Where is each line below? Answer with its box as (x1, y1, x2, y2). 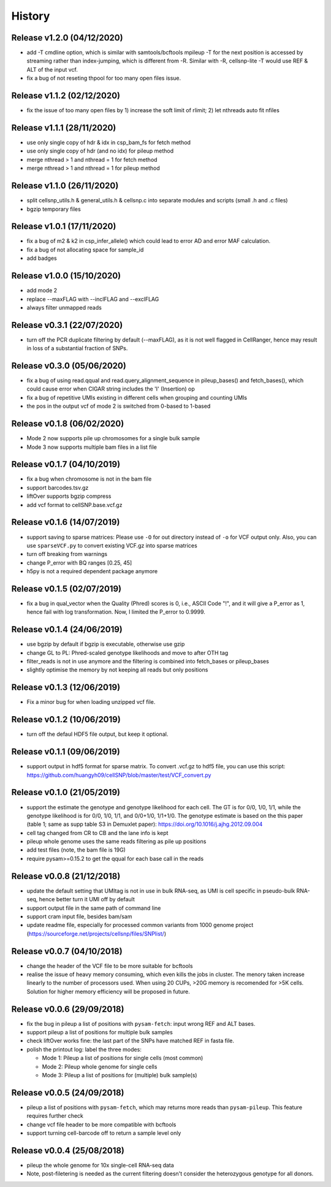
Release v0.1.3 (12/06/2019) (11, 682, 121, 693)
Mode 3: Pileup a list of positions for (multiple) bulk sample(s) (42, 1072, 197, 1079)
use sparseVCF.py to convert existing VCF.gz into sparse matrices (26, 541, 197, 549)
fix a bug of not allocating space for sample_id (26, 246, 144, 253)
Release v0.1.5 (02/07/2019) (11, 583, 122, 594)
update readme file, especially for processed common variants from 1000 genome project (26, 922, 254, 929)
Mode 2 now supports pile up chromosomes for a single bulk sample (26, 435, 200, 442)
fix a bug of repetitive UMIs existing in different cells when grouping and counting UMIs (26, 394, 248, 401)
